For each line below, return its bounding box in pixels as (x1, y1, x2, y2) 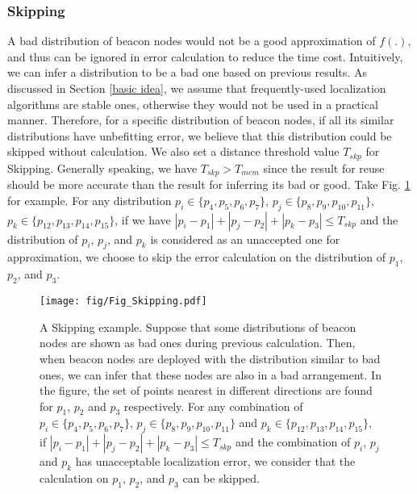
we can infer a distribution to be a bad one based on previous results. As (7, 64, 367, 81)
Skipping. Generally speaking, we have (7, 159, 198, 176)
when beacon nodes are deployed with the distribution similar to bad (40, 350, 381, 366)
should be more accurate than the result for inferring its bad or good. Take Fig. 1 (7, 176, 411, 193)
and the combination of (235, 433, 351, 450)
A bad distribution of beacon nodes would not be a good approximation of (7, 32, 376, 49)
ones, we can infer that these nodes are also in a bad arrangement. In (40, 366, 382, 383)
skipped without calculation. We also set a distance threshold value (7, 143, 340, 160)
